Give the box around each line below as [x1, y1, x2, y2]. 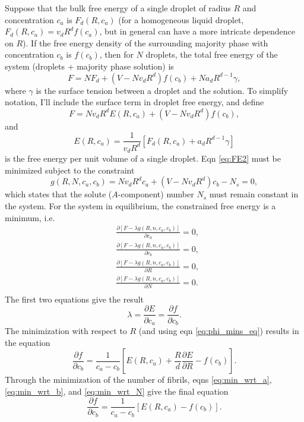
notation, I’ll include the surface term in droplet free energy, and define [5, 96, 264, 108]
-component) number [118, 188, 194, 200]
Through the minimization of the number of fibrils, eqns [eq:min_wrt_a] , [5, 373, 272, 386]
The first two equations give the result [5, 292, 144, 305]
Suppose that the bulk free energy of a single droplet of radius [5, 2, 231, 14]
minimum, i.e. [5, 211, 55, 223]
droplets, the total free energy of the [145, 48, 278, 61]
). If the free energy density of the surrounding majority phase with [23, 36, 268, 49]
